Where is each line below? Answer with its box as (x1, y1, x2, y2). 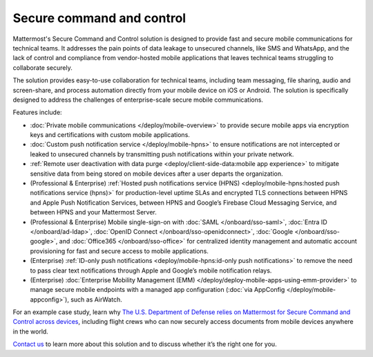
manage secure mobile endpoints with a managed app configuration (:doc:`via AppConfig (30, 286, 285, 294)
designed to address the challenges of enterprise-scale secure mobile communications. (12, 95, 264, 104)
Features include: (12, 108, 62, 117)
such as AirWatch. (70, 295, 122, 304)
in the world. (12, 327, 48, 336)
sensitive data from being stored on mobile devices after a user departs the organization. (30, 170, 283, 178)
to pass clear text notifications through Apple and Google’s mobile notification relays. (30, 266, 272, 275)
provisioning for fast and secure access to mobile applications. (30, 246, 209, 255)
